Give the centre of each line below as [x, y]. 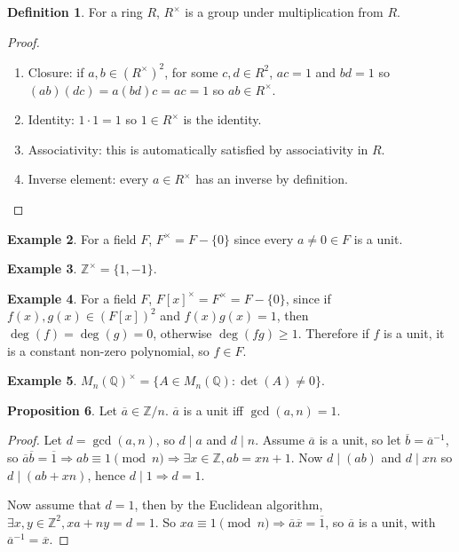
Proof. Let [35, 440]
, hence [107, 474]
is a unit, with [397, 521]
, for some [191, 71]
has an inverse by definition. [272, 179]
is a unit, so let [360, 440]
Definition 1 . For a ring [75, 12]
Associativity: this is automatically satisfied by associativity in [198, 149]
